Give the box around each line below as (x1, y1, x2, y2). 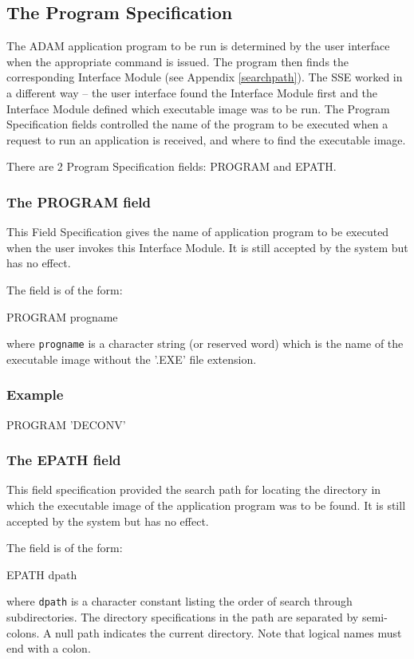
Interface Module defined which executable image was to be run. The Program (6, 100, 390, 116)
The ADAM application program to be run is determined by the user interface (6, 37, 390, 54)
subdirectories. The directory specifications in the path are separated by (6, 609, 359, 625)
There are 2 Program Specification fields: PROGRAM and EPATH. (6, 158, 337, 175)
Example (6, 385, 64, 404)
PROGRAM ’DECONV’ (6, 416, 126, 432)
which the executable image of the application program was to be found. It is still (6, 497, 406, 514)
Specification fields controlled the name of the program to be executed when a (6, 116, 388, 132)
